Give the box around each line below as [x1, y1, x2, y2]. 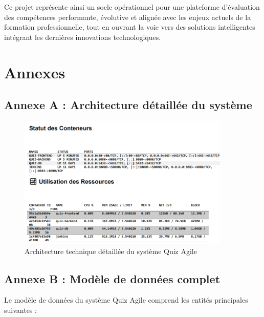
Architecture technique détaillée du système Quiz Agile [25, 245, 197, 256]
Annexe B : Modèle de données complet [4, 270, 221, 286]
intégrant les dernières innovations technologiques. [4, 31, 161, 42]
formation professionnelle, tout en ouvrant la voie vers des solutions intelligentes [4, 22, 255, 32]
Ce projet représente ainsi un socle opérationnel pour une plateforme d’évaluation [4, 2, 260, 12]
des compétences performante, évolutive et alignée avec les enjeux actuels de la [4, 11, 251, 22]
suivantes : [4, 304, 37, 315]
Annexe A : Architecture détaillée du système [4, 97, 252, 113]
